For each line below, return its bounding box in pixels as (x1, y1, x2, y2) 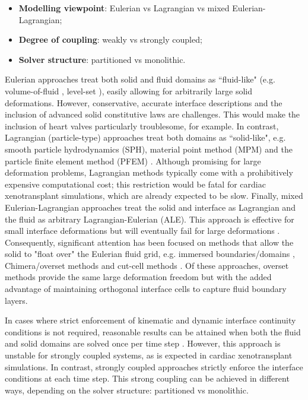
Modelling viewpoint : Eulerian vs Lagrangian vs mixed (18, 2, 230, 14)
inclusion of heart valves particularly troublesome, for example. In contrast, (5, 119, 279, 132)
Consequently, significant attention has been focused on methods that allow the (5, 236, 294, 248)
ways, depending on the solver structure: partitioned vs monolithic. (5, 383, 249, 396)
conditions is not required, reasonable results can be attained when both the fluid (5, 325, 301, 338)
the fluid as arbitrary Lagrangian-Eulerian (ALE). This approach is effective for (5, 212, 294, 225)
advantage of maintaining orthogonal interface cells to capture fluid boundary (5, 282, 287, 295)
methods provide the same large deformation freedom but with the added (5, 271, 272, 283)
